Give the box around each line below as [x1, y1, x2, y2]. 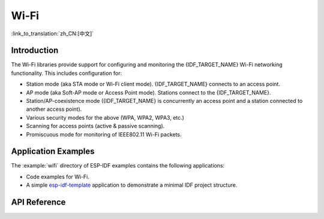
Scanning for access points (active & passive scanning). [26, 123, 165, 130]
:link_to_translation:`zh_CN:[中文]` [11, 30, 94, 37]
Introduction [11, 45, 59, 56]
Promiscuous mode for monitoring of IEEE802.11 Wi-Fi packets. [26, 130, 182, 138]
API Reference [11, 197, 66, 208]
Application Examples [11, 147, 95, 157]
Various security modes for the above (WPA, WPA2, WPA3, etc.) [26, 114, 184, 121]
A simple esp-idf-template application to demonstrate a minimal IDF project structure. [26, 181, 238, 188]
